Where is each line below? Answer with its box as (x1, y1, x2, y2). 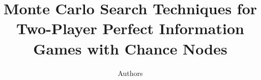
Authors (118, 67, 143, 78)
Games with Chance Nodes (33, 38, 227, 59)
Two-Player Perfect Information (16, 18, 244, 39)
